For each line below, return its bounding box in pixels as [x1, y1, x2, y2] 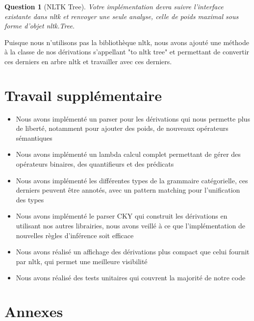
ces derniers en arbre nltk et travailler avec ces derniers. [4, 56, 172, 66]
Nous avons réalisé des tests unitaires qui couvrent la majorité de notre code [16, 272, 246, 283]
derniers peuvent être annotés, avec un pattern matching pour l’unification [16, 185, 240, 195]
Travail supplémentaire [4, 85, 162, 105]
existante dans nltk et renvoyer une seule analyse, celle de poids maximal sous [4, 11, 239, 21]
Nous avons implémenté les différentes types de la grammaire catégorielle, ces [16, 175, 248, 185]
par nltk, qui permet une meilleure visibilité [16, 256, 148, 266]
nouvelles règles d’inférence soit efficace [16, 230, 134, 240]
